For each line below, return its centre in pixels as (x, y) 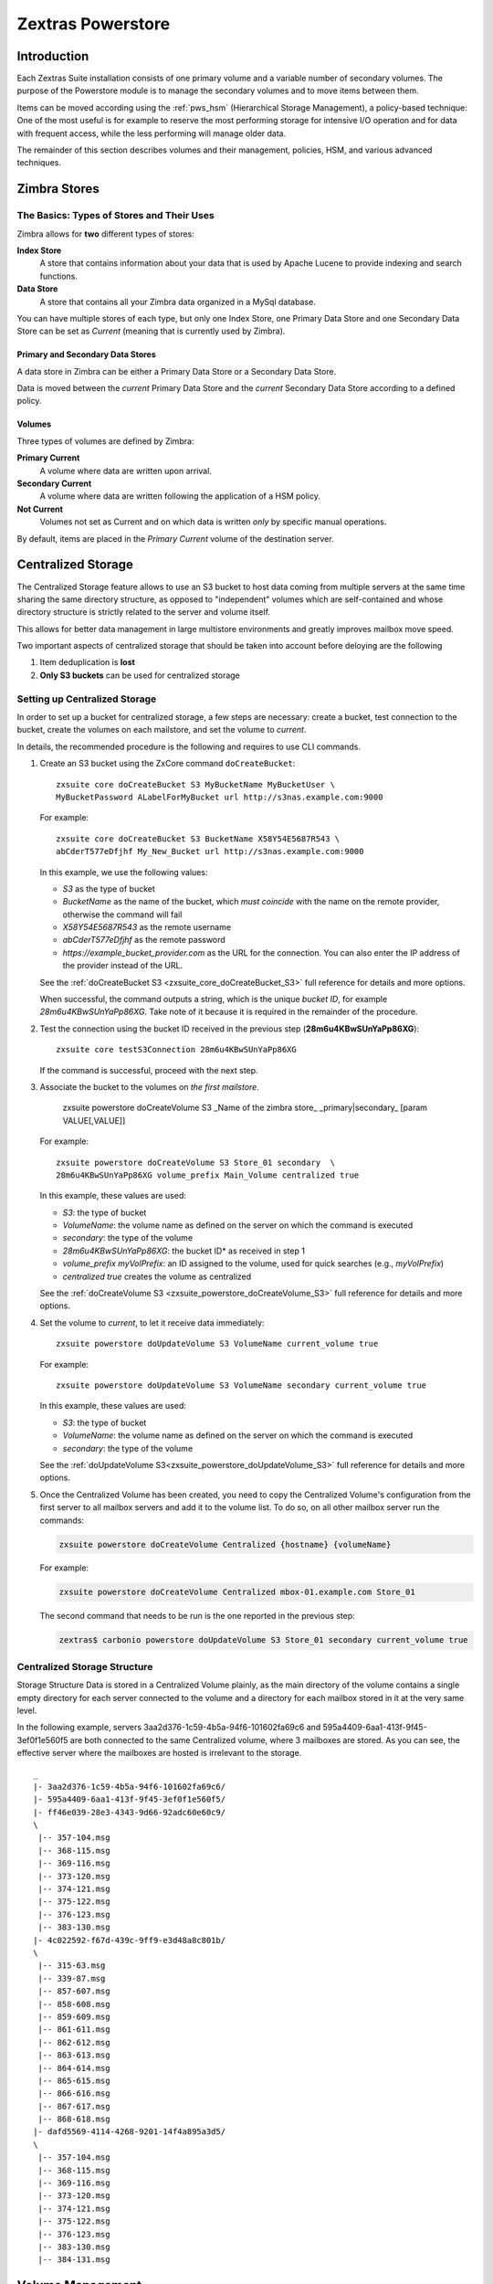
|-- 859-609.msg (74, 2016)
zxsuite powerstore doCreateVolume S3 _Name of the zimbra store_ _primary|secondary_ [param (245, 1108)
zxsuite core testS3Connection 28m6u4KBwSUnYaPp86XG (176, 1050)
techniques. (39, 163)
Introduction (53, 56)
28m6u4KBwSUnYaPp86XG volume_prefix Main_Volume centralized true (208, 1175)
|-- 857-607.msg (74, 1991)
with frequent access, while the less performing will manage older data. (152, 133)
